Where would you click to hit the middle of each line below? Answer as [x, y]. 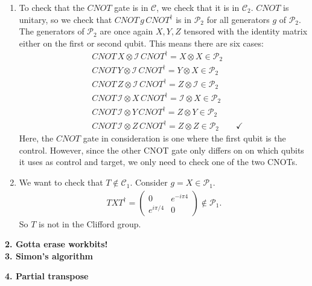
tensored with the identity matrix [246, 31]
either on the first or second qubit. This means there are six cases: [141, 43]
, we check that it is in [198, 7]
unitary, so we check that [65, 19]
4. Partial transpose [47, 276]
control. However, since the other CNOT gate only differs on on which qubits [161, 150]
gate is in [131, 7]
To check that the [52, 7]
